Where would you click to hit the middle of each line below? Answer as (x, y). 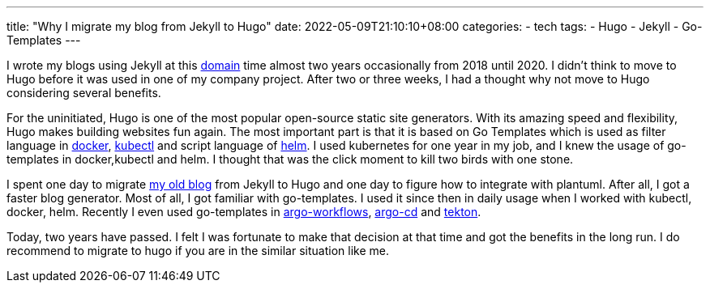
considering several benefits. (84, 93)
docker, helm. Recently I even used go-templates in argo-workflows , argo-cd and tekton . (244, 212)
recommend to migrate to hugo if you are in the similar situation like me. (198, 251)
